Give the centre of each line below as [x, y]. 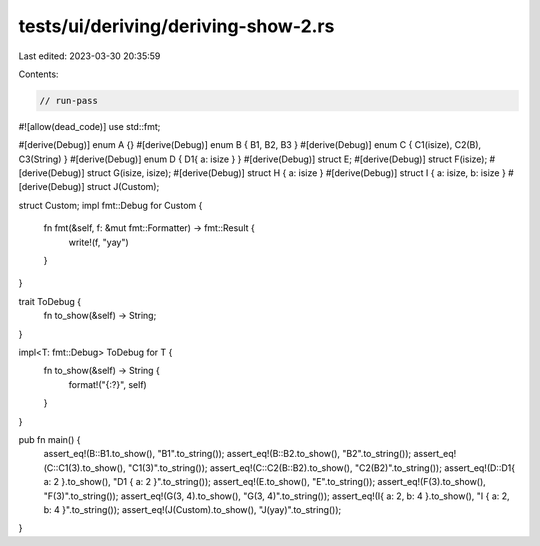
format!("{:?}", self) [107, 384]
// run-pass [69, 100]
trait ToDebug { [50, 301]
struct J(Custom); [123, 187]
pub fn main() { [49, 439]
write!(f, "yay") [98, 242]
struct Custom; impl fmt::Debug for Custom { [110, 205]
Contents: [38, 74]
